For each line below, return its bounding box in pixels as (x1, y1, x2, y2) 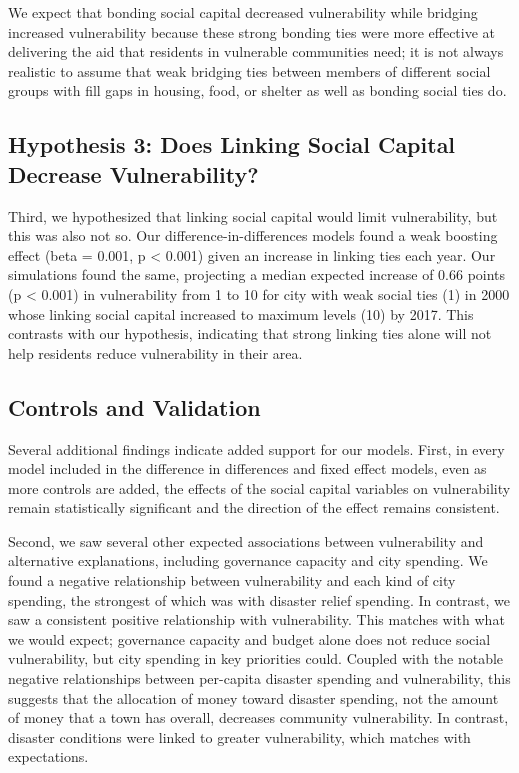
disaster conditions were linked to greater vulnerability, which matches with (8, 726, 471, 747)
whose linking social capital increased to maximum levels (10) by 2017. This (8, 303, 474, 324)
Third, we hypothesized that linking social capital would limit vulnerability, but (8, 205, 498, 226)
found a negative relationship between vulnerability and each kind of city (8, 570, 456, 591)
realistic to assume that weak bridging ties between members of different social (8, 60, 491, 81)
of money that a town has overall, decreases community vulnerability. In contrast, (8, 707, 509, 728)
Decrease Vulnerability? (8, 158, 259, 189)
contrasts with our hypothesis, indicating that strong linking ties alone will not (8, 323, 492, 344)
